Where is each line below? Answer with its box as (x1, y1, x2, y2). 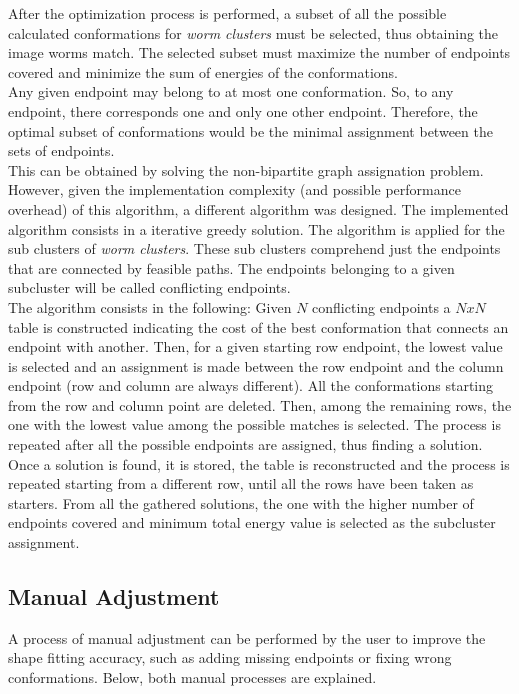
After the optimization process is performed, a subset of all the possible (8, 3, 447, 23)
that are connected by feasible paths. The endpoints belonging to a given (8, 257, 455, 278)
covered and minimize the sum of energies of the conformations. (8, 61, 398, 82)
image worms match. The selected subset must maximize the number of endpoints (8, 42, 511, 63)
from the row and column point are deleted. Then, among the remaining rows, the (8, 394, 512, 415)
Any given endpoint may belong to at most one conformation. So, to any (8, 81, 454, 102)
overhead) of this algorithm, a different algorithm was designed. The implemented (8, 198, 509, 219)
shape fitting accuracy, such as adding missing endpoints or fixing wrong (8, 647, 452, 668)
